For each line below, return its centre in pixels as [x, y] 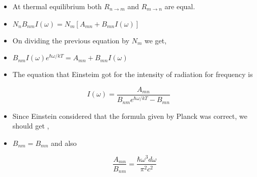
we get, [155, 40]
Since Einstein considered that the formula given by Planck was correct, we [130, 116]
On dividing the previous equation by [71, 40]
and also [64, 143]
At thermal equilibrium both [57, 6]
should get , [31, 126]
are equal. [180, 6]
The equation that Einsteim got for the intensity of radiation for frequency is [133, 74]
